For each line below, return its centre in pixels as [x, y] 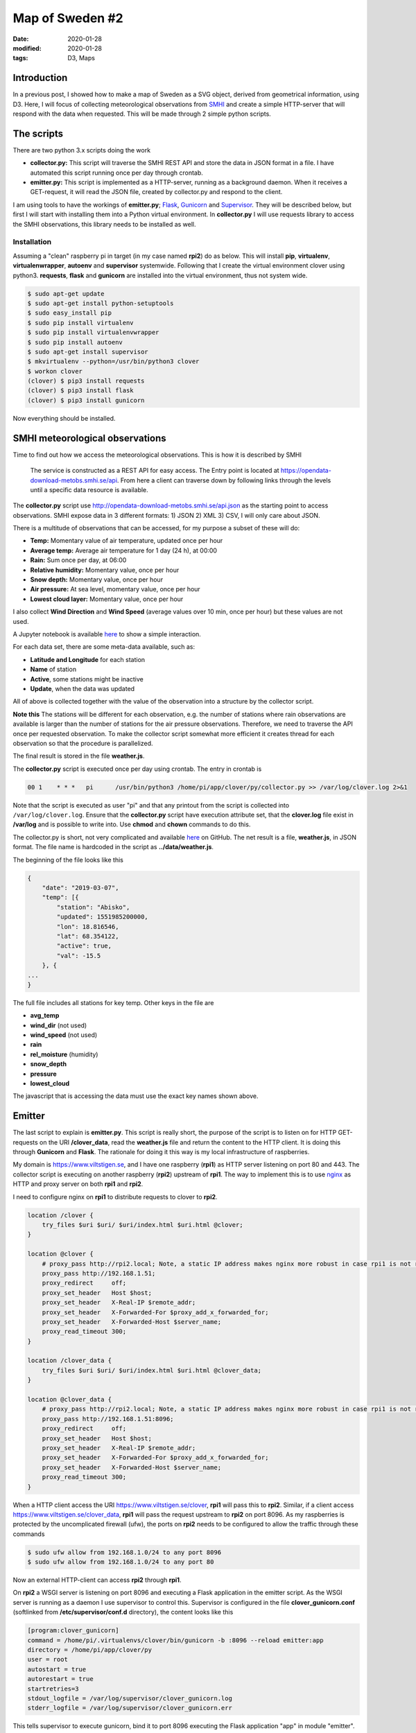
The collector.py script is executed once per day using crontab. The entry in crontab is [137, 769]
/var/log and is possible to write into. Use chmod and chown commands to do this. [132, 824]
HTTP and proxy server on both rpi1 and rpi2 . [78, 1184]
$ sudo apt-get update [66, 294]
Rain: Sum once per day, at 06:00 [78, 560]
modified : [27, 48]
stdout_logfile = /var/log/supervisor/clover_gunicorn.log [130, 1698]
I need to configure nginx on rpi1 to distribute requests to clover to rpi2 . [115, 1196]
